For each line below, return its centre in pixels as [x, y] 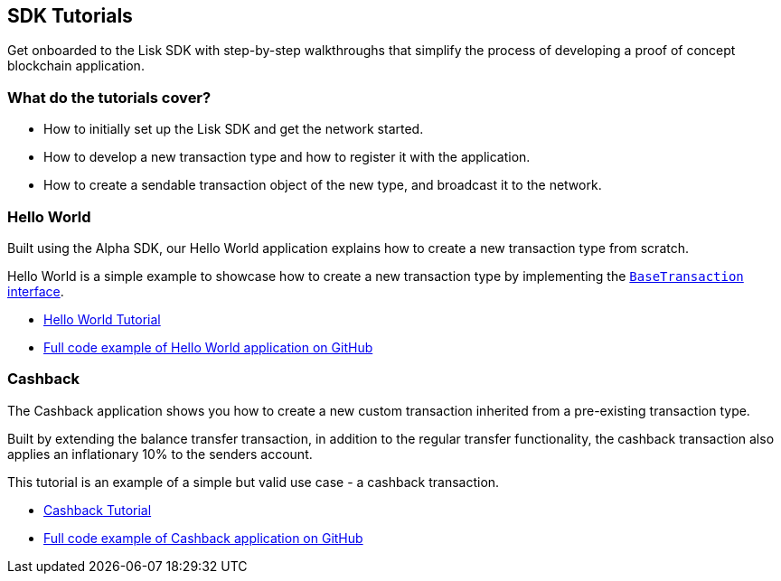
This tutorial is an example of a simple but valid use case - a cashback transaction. [254, 482]
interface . [36, 291]
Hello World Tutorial [102, 319]
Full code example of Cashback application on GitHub [203, 538]
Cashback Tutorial [98, 510]
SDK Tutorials [70, 16]
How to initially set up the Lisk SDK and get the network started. [234, 129]
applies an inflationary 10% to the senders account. [160, 454]
